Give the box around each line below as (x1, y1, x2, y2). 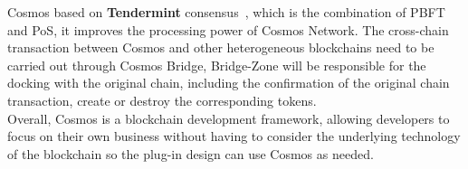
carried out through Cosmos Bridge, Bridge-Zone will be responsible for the (7, 55, 426, 74)
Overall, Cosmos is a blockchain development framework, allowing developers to (7, 108, 450, 127)
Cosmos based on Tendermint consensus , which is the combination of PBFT (7, 3, 445, 21)
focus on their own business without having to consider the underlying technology (7, 127, 461, 146)
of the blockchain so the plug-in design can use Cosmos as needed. (7, 144, 374, 163)
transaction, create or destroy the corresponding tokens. (7, 90, 317, 109)
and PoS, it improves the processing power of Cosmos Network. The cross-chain (7, 20, 449, 39)
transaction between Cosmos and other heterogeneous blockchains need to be (7, 38, 435, 57)
